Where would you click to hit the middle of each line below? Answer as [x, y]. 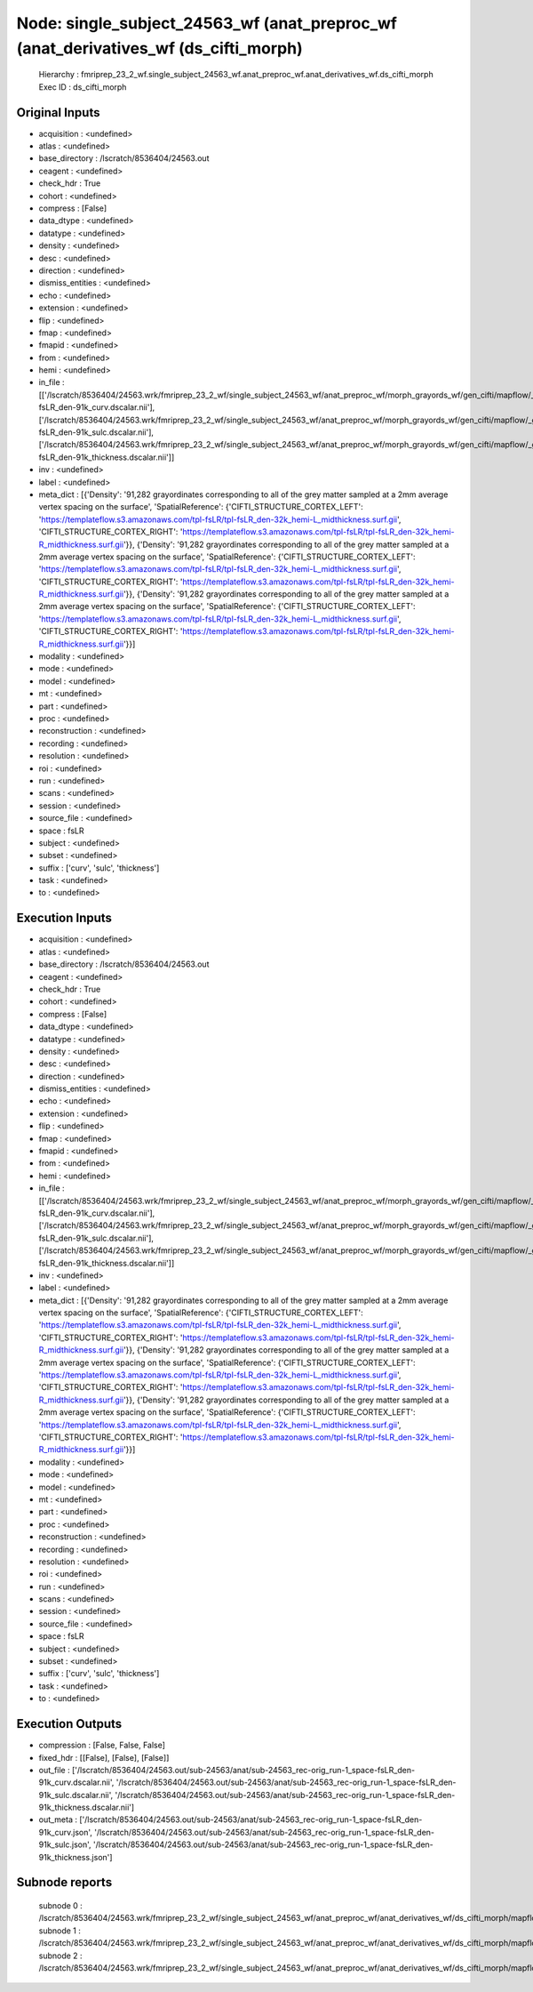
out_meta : [58, 1819]
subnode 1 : [60, 1931]
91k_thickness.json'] [76, 1857]
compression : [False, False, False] [102, 1745]
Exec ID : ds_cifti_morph [83, 87]
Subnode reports [64, 1882]
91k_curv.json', [66, 1832]
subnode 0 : [61, 1906]
